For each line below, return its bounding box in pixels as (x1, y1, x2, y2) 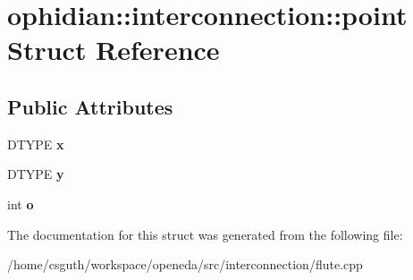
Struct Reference (7, 31, 220, 68)
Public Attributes (7, 92, 173, 120)
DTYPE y (7, 165, 64, 183)
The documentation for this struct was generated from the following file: (7, 225, 403, 243)
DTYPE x (7, 134, 64, 153)
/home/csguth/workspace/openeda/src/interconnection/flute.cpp (7, 255, 363, 274)
